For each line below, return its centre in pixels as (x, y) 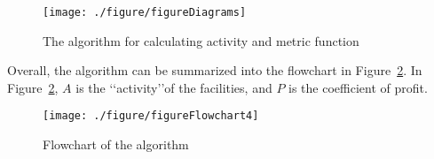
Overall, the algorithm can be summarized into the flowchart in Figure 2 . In (215, 70)
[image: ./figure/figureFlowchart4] (151, 116)
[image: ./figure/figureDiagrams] (145, 12)
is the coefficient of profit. (358, 87)
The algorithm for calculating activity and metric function (201, 40)
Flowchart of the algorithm (116, 144)
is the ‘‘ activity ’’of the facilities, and (174, 87)
